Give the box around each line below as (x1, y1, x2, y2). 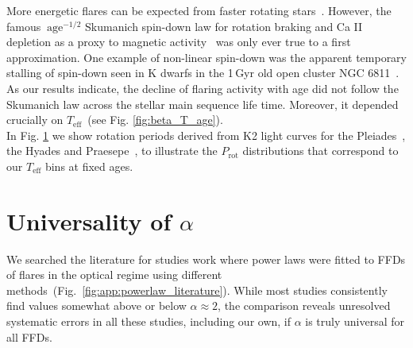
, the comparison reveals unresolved (218, 297, 391, 314)
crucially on (6, 111, 64, 128)
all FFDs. (6, 328, 52, 345)
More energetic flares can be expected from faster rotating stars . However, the (6, 2, 392, 18)
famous (6, 17, 41, 34)
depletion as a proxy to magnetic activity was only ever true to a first (6, 33, 351, 50)
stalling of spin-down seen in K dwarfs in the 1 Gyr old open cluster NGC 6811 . (6, 64, 399, 81)
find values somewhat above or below (6, 297, 187, 314)
